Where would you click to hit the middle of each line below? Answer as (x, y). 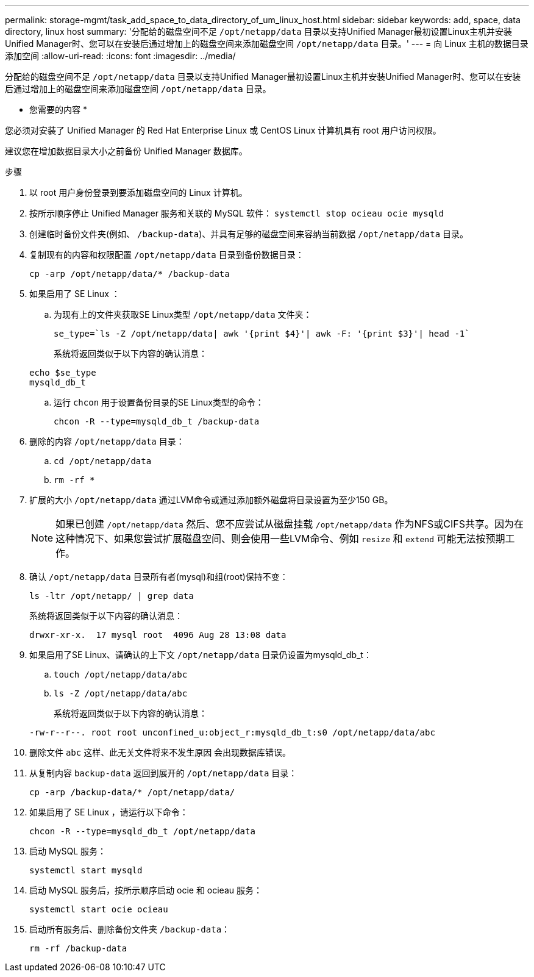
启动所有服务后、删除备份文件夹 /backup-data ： (130, 929)
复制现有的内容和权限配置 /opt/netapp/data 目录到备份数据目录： (167, 255)
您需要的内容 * (58, 109)
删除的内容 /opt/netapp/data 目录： (107, 441)
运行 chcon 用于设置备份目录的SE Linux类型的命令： (159, 402)
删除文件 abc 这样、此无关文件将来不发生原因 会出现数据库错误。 (160, 752)
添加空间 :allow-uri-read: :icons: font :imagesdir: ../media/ (120, 56)
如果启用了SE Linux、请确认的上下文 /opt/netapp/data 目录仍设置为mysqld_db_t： (201, 655)
